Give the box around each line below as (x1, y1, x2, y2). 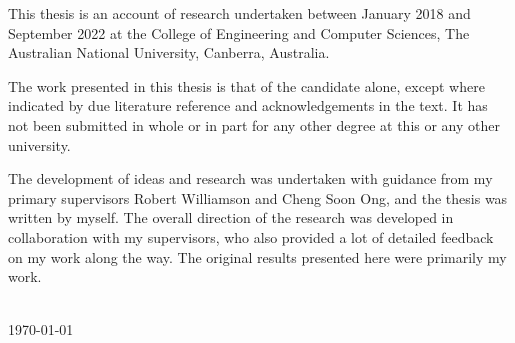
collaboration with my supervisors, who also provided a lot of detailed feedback (8, 226, 494, 247)
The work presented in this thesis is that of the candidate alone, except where (8, 75, 485, 96)
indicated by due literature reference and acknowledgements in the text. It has (8, 95, 488, 116)
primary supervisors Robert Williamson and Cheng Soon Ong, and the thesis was (8, 187, 508, 208)
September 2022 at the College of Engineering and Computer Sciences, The (8, 22, 470, 43)
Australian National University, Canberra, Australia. (8, 42, 330, 63)
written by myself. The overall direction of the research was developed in (8, 207, 454, 228)
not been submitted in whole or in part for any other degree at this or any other (8, 114, 501, 135)
